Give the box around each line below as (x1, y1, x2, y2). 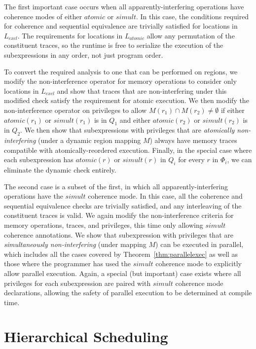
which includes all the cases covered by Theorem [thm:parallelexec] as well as (4, 248, 238, 259)
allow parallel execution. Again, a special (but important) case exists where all (4, 268, 241, 279)
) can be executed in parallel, (155, 239, 244, 249)
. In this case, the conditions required (136, 11, 249, 21)
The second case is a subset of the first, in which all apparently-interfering (4, 181, 228, 191)
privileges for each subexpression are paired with (4, 278, 151, 288)
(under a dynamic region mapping (38, 135, 141, 145)
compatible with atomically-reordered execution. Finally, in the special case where (4, 144, 252, 155)
